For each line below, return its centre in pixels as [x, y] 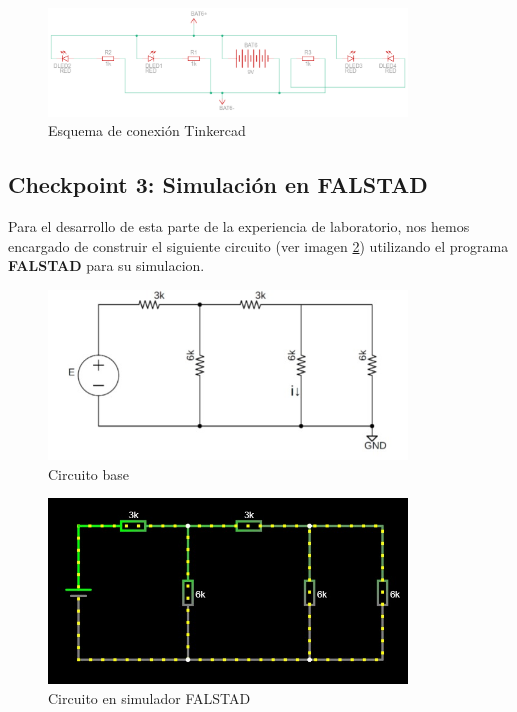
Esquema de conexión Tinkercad [147, 130]
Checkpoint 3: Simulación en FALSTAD [218, 184]
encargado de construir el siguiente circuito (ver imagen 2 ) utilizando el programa [258, 245]
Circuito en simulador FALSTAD [149, 697]
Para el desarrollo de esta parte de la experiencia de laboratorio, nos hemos [239, 226]
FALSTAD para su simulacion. [106, 265]
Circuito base [89, 473]
